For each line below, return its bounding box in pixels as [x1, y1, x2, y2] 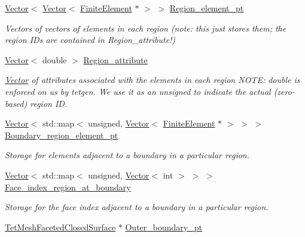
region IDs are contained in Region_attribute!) [5, 33, 176, 46]
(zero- [273, 85, 295, 97]
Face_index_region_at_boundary [5, 180, 131, 193]
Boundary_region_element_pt [5, 128, 118, 141]
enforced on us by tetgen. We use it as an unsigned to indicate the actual [5, 85, 271, 97]
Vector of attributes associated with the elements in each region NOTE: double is [5, 73, 300, 86]
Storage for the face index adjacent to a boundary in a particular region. [5, 201, 269, 213]
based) [5, 97, 28, 109]
